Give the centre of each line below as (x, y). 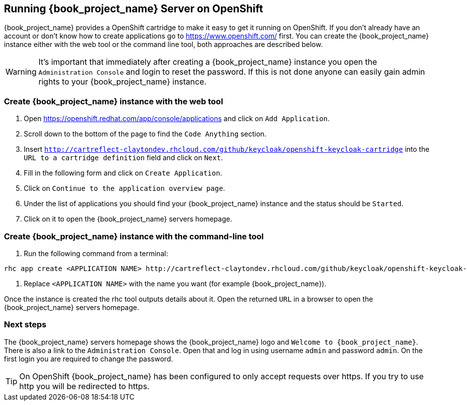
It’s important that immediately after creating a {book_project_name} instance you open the (208, 62)
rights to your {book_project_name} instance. (122, 82)
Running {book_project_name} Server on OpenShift (134, 9)
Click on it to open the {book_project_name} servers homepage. (128, 219)
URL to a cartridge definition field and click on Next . (123, 158)
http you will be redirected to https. (84, 386)
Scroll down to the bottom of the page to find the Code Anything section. (145, 134)
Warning (21, 72)
